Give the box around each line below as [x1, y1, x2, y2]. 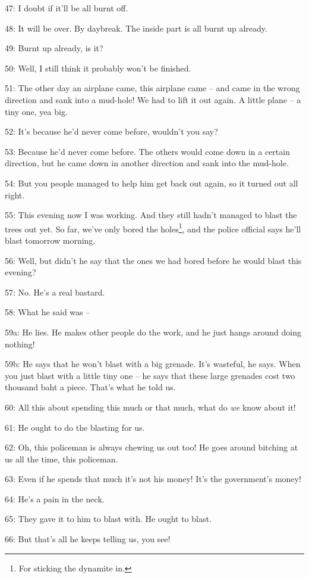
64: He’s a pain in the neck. [5, 492, 105, 505]
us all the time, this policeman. [5, 452, 118, 465]
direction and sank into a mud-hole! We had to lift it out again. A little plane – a [5, 93, 301, 105]
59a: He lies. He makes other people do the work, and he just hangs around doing [5, 325, 301, 338]
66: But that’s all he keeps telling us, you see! [5, 533, 171, 545]
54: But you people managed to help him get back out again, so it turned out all [5, 176, 298, 189]
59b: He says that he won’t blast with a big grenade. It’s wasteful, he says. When [5, 358, 301, 370]
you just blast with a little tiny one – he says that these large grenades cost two [5, 369, 295, 381]
